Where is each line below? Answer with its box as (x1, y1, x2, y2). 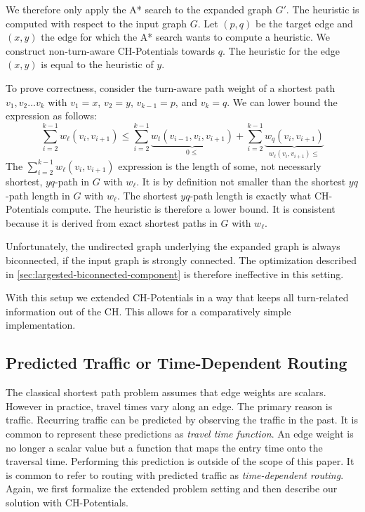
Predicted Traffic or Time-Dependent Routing (6, 352, 347, 374)
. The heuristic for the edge (223, 43, 340, 58)
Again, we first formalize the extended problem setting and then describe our (6, 481, 338, 496)
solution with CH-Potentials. (6, 494, 128, 509)
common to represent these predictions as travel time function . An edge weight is (6, 426, 354, 440)
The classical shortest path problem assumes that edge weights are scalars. (6, 385, 326, 400)
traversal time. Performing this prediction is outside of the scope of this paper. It (6, 454, 354, 468)
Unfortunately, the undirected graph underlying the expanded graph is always (6, 239, 340, 254)
